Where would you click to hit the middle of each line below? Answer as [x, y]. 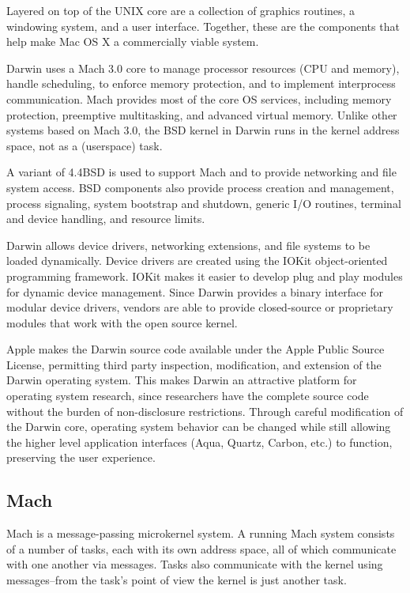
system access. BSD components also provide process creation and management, [200, 187]
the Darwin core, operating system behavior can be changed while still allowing [199, 427]
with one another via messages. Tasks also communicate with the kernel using [195, 564]
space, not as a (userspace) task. [85, 145]
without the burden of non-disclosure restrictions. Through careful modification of [205, 411]
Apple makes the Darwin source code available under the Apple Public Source [196, 349]
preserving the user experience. [81, 457]
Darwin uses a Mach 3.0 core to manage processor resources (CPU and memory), [203, 68]
